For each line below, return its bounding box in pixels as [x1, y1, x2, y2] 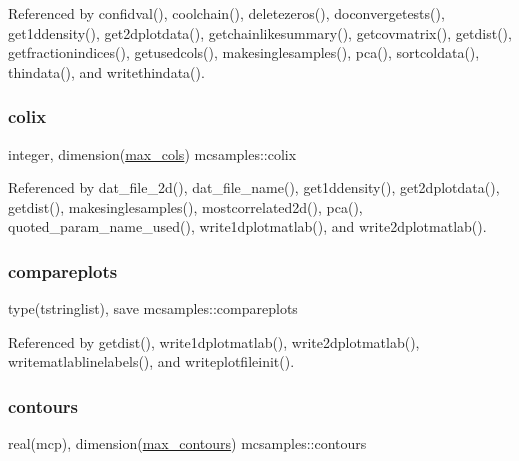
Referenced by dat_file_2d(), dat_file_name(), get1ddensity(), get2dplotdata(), [8, 177, 500, 198]
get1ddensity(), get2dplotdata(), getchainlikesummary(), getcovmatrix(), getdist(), [8, 22, 512, 43]
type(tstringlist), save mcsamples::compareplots [8, 298, 298, 319]
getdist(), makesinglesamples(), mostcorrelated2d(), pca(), [8, 196, 363, 217]
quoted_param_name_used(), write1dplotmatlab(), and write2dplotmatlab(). [8, 216, 487, 237]
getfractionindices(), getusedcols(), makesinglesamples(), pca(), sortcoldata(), [8, 42, 480, 63]
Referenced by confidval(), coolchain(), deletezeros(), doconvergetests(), [8, 3, 445, 23]
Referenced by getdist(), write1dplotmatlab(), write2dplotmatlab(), [8, 331, 420, 352]
